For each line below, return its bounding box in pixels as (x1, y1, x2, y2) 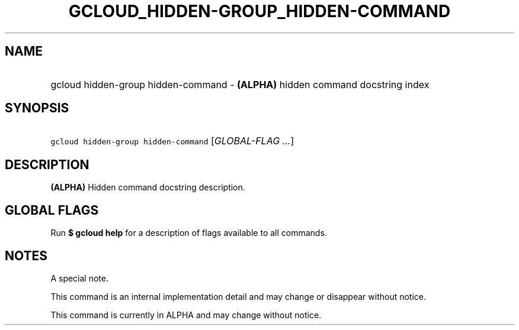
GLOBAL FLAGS (5, 202, 99, 218)
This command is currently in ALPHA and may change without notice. (50, 309, 322, 320)
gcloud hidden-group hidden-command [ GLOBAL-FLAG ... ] (50, 135, 294, 147)
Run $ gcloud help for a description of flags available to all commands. (50, 228, 327, 238)
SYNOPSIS (5, 101, 69, 116)
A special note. (50, 273, 108, 283)
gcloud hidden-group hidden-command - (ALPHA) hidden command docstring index (50, 78, 430, 90)
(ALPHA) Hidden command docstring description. (50, 182, 245, 193)
